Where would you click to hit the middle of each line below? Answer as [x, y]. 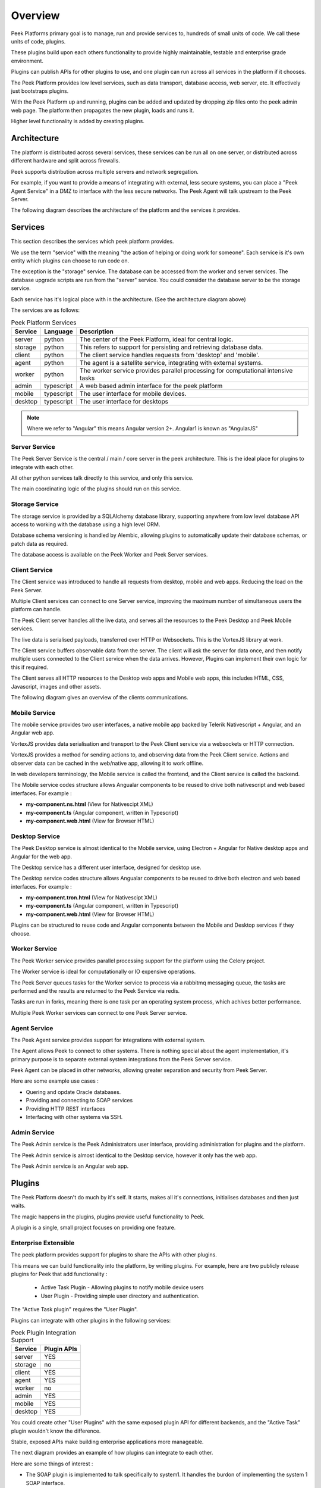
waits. [18, 1206]
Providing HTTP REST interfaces [65, 1109]
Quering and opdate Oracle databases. [73, 1092]
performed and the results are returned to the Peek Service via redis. [95, 990]
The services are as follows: [45, 310]
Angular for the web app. [42, 856]
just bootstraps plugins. [40, 91]
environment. [27, 61]
